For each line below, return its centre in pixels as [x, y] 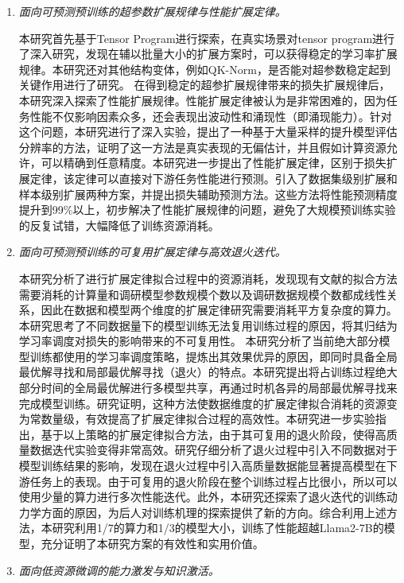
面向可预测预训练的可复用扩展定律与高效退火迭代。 [152, 252]
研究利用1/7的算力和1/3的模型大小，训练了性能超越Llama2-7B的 [218, 528]
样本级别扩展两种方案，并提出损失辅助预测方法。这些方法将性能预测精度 [208, 194]
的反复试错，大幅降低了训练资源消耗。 [119, 225]
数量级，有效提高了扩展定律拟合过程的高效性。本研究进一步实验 [208, 419]
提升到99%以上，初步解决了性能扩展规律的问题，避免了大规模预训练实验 [207, 210]
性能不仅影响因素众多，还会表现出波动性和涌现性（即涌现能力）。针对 [211, 116]
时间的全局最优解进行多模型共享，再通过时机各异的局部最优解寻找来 [219, 388]
